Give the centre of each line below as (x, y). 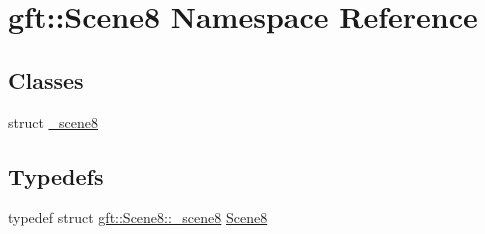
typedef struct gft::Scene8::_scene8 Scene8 (138, 217)
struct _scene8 (53, 121)
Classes (46, 79)
